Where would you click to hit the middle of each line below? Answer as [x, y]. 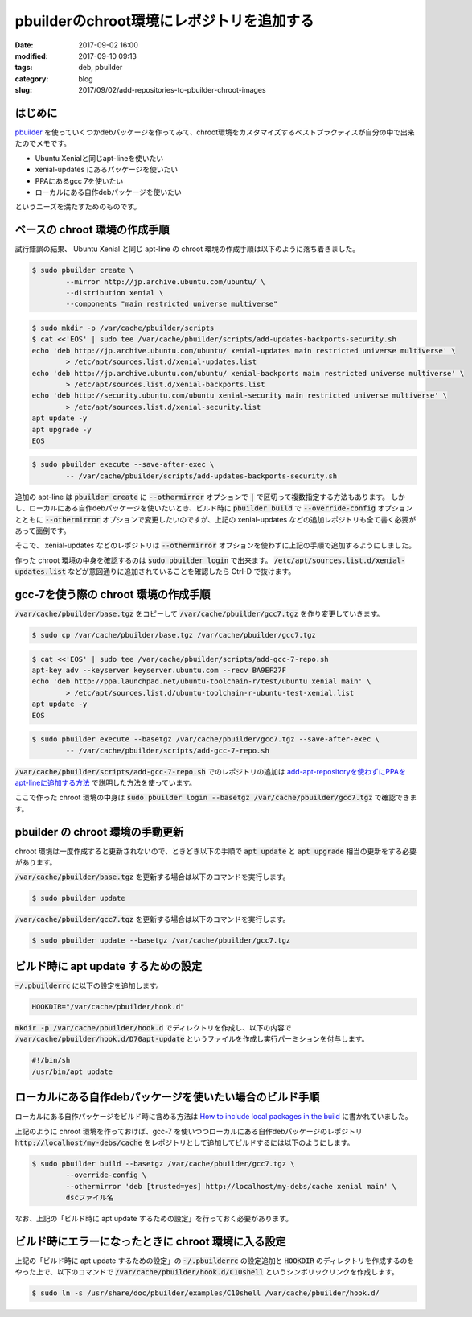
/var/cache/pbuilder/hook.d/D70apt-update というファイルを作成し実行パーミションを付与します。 [192, 1039]
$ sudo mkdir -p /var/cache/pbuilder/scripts [123, 328]
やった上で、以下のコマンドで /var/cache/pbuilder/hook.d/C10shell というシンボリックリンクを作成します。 [207, 1272]
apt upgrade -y [62, 429]
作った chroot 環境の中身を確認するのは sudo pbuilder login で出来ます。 [144, 560]
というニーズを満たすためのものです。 [78, 207]
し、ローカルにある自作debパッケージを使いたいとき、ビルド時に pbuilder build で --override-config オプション [214, 508]
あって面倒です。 [43, 531]
